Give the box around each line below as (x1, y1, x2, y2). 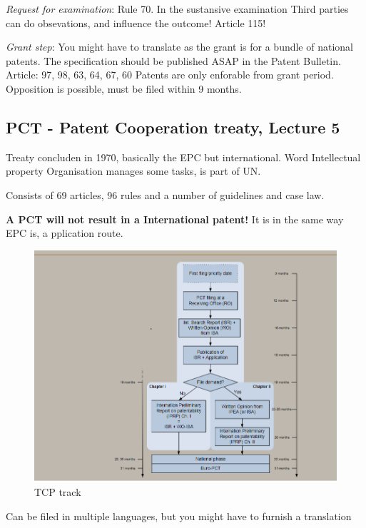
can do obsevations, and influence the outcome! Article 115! (6, 15, 266, 30)
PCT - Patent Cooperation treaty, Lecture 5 (6, 116, 340, 138)
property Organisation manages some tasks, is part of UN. (6, 163, 261, 178)
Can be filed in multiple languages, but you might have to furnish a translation (6, 508, 352, 523)
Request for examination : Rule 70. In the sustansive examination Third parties (6, 1, 349, 16)
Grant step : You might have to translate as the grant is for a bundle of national (6, 39, 353, 54)
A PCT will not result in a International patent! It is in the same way (6, 211, 344, 226)
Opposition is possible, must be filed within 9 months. (6, 81, 242, 96)
